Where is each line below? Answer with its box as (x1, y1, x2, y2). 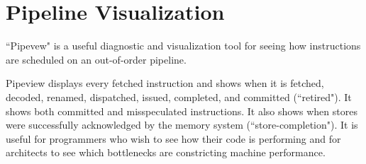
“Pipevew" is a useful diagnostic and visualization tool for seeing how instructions (6, 38, 361, 53)
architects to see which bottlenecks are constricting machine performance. (6, 145, 326, 160)
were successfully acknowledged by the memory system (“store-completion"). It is (6, 117, 358, 132)
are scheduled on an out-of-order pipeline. (6, 52, 187, 66)
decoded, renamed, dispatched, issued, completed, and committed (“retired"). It (6, 89, 352, 104)
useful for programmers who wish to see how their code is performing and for (6, 131, 341, 146)
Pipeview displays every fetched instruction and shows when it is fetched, (6, 76, 324, 90)
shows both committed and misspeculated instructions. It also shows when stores (6, 103, 357, 118)
